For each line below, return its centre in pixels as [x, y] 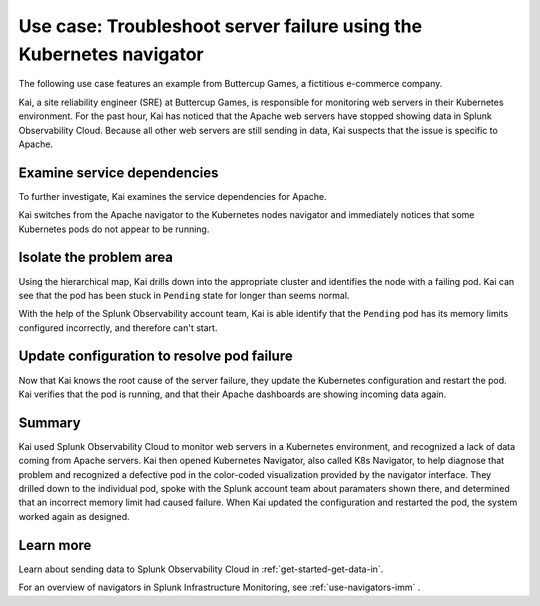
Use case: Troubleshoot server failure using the [220, 26]
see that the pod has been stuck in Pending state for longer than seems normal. [184, 295]
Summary [49, 422]
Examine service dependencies [118, 172]
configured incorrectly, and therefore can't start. [118, 327]
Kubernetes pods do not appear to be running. [114, 229]
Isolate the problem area [96, 257]
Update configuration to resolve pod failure [156, 356]
